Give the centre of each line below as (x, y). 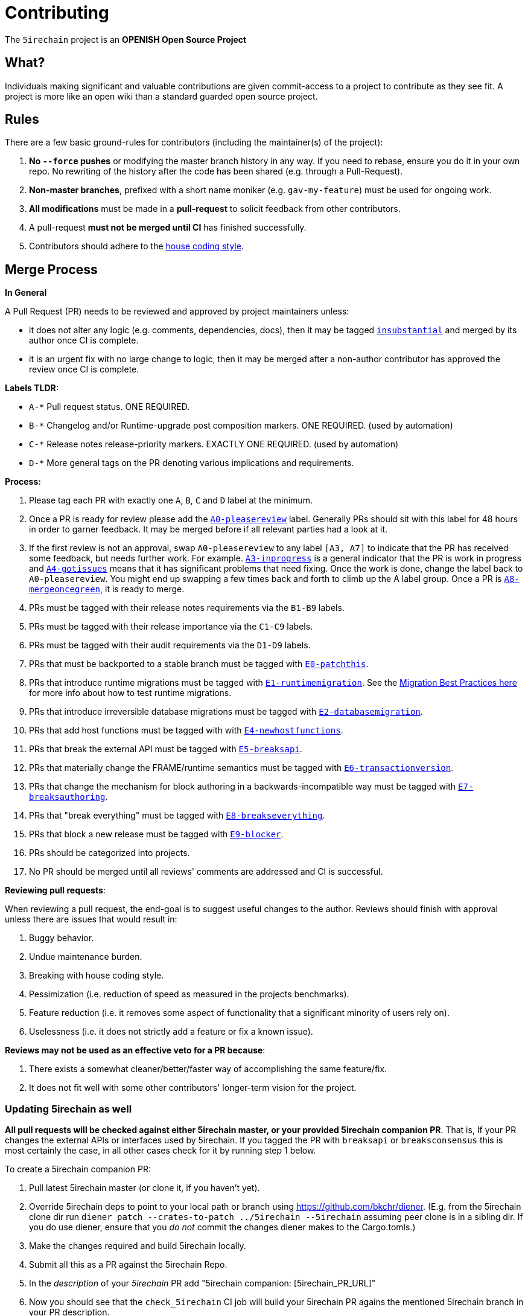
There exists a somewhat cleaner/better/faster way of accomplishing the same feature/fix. (208, 1069)
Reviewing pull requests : (55, 890)
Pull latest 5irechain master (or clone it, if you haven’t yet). (145, 1188)
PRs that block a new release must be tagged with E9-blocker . (156, 834)
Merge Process (51, 269)
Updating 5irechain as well (68, 1109)
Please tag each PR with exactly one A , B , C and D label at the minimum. (171, 500)
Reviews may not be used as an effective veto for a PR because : (135, 1050)
